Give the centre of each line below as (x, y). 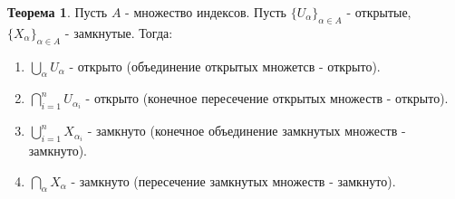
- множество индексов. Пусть (206, 12)
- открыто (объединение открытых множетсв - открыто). (225, 66)
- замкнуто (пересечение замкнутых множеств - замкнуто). (233, 180)
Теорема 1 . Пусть (58, 12)
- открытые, (379, 12)
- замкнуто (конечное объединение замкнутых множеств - (247, 131)
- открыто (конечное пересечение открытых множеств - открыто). (267, 98)
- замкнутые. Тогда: (119, 32)
